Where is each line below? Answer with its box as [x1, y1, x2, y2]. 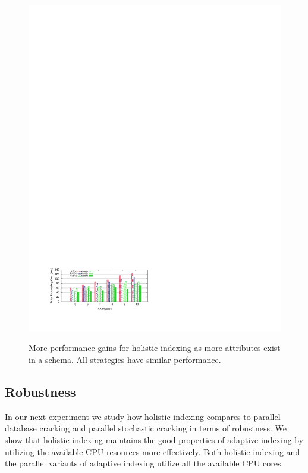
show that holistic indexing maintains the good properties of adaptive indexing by [5, 434, 304, 446]
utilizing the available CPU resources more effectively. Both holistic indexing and [5, 445, 300, 458]
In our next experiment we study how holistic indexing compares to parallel [5, 410, 281, 422]
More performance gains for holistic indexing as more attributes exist [29, 342, 281, 354]
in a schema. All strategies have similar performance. [29, 353, 221, 366]
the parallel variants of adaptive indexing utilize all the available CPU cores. [5, 457, 284, 469]
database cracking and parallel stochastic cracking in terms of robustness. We [5, 422, 287, 434]
